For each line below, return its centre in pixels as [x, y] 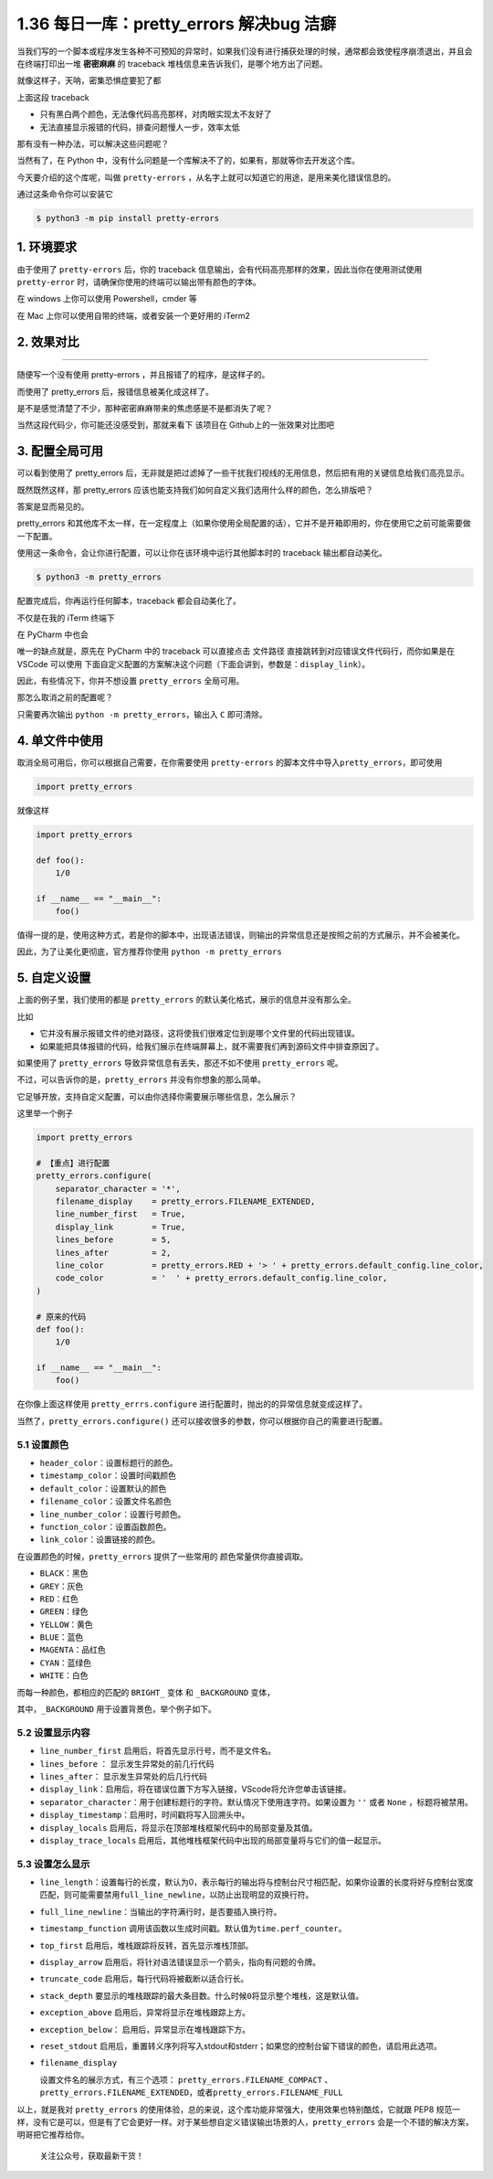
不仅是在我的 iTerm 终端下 [66, 618]
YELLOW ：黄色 [66, 1624]
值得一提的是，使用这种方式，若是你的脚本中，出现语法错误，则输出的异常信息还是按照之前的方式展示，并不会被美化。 [241, 935]
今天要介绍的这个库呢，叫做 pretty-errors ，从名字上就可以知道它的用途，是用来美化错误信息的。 [206, 177]
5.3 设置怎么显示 [53, 1864]
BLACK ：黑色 [64, 1573]
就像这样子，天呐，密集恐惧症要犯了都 [89, 80]
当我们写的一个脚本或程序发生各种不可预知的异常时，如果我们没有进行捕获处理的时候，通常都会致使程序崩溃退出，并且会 [245, 51]
